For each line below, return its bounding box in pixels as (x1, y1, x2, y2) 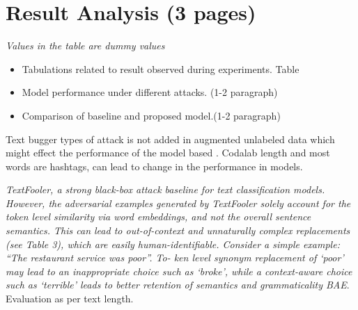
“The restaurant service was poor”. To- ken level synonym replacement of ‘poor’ (6, 250, 344, 265)
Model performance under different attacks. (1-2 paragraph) (22, 85, 278, 99)
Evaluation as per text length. (6, 291, 134, 306)
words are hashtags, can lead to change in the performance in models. (6, 158, 303, 173)
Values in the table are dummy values (6, 38, 165, 53)
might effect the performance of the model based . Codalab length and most (6, 145, 330, 160)
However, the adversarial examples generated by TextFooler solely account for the (6, 195, 351, 210)
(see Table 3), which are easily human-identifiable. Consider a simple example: (6, 236, 340, 251)
